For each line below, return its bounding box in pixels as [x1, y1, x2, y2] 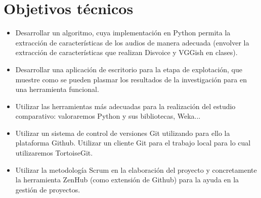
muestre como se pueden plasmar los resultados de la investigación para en [15, 74, 247, 84]
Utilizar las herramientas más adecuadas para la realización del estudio [15, 101, 236, 111]
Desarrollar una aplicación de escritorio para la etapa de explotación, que [15, 64, 243, 74]
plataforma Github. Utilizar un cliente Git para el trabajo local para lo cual [15, 137, 251, 148]
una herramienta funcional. [15, 84, 99, 94]
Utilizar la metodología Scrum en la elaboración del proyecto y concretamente [15, 164, 257, 175]
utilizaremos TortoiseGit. [15, 147, 93, 158]
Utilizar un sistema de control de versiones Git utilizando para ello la [15, 127, 230, 138]
